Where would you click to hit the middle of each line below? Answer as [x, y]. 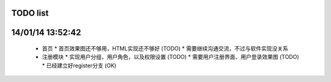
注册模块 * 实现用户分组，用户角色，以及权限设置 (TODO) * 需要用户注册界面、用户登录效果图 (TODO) [171, 57]
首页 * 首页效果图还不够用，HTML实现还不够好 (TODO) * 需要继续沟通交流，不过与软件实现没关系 [165, 49]
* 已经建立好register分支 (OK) [79, 65]
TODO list [30, 13]
